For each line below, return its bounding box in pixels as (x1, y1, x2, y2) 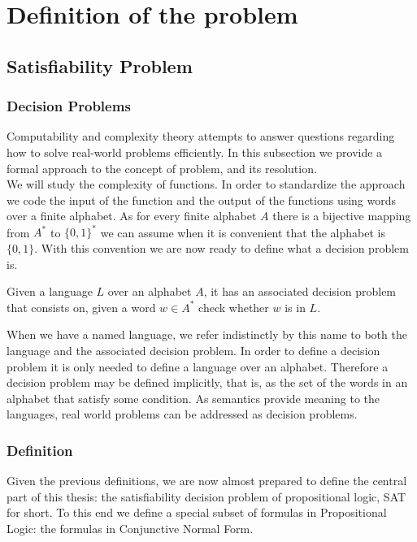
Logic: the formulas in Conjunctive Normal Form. (7, 519, 254, 536)
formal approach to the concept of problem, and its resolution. (7, 159, 317, 176)
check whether (198, 298, 269, 315)
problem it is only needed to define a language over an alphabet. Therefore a (7, 358, 389, 375)
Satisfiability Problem (7, 53, 193, 78)
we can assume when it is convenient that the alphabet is (100, 223, 385, 241)
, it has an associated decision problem (203, 283, 397, 300)
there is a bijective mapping (272, 207, 411, 224)
